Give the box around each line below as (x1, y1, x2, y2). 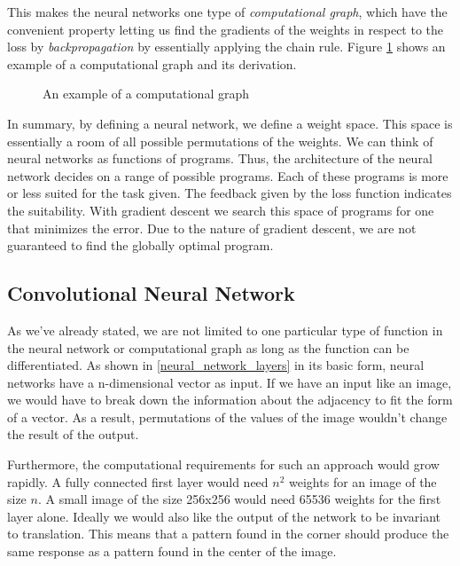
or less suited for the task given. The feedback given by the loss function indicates (7, 184, 452, 202)
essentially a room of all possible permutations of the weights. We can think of (7, 131, 433, 150)
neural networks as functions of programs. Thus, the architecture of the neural (7, 149, 433, 168)
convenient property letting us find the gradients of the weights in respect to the (7, 20, 444, 38)
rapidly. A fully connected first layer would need (7, 472, 269, 491)
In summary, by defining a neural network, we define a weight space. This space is (7, 114, 453, 132)
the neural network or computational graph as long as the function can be (7, 338, 409, 357)
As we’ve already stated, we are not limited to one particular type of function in (7, 320, 443, 339)
